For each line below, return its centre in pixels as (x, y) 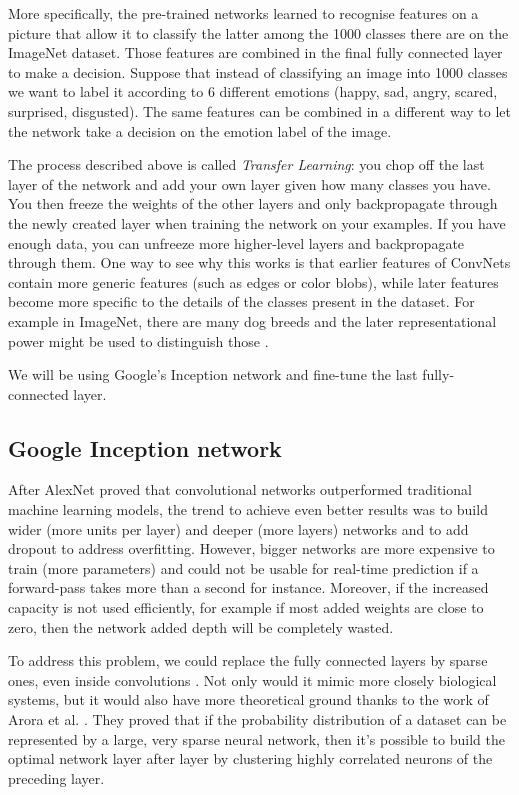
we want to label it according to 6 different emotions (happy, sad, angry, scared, (253, 91)
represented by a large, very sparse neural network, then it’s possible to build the (256, 738)
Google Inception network (145, 447)
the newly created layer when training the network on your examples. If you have (257, 222)
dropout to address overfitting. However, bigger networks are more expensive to (251, 548)
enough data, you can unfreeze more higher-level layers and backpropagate (236, 242)
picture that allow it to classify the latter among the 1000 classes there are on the (258, 32)
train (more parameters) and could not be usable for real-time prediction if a (243, 567)
